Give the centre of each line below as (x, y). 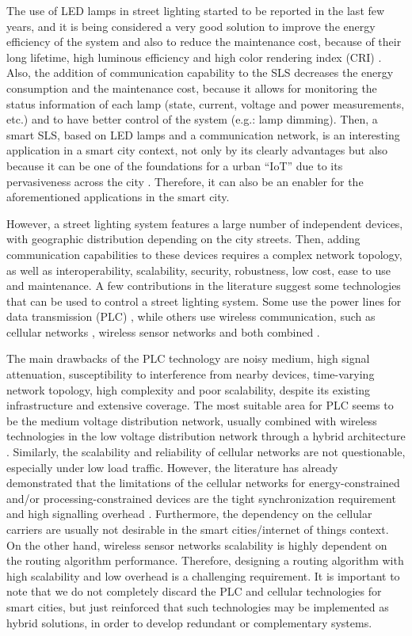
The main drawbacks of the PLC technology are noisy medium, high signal (188, 358)
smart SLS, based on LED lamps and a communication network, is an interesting (203, 134)
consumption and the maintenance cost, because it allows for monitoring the (192, 88)
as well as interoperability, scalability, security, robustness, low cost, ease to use (199, 270)
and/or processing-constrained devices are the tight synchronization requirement (201, 498)
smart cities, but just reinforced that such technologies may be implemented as (198, 606)
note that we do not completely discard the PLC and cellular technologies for (194, 591)
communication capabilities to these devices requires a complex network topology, (204, 254)
